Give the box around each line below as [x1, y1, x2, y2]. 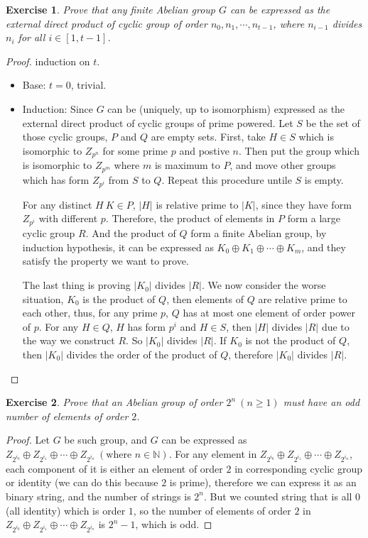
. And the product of [85, 226, 176, 241]
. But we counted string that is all [204, 488, 352, 503]
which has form [22, 172, 90, 187]
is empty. [304, 172, 344, 187]
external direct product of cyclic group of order [6, 16, 207, 31]
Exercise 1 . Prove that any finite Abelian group [6, 2, 215, 16]
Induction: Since [22, 101, 93, 116]
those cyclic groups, [22, 129, 108, 144]
